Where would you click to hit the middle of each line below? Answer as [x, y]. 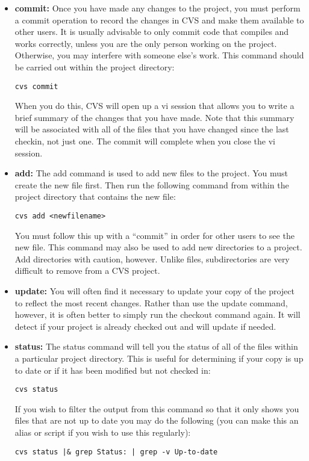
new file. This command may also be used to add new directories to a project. [158, 247]
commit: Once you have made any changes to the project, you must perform [158, 8]
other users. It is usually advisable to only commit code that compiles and [152, 32]
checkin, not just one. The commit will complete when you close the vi [145, 141]
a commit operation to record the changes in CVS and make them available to [159, 20]
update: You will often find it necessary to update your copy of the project [154, 291]
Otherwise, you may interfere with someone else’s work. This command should [159, 55]
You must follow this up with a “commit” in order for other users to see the [154, 235]
